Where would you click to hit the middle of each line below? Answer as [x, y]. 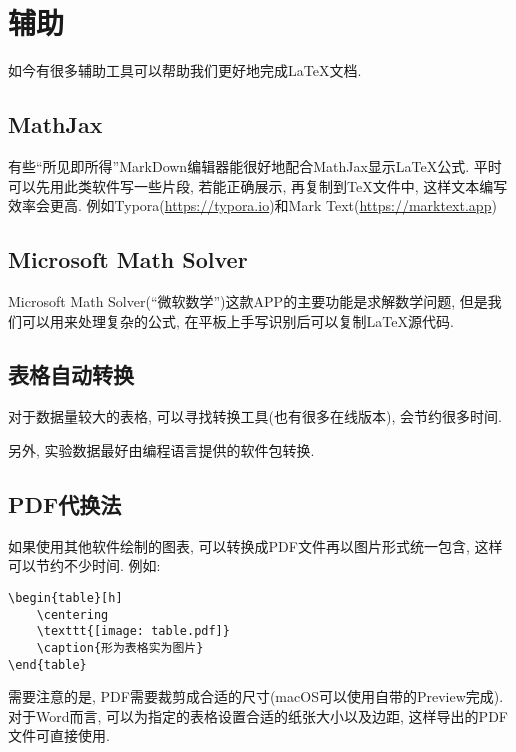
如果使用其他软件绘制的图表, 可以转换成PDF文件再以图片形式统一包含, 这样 [255, 545]
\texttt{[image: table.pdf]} [133, 631]
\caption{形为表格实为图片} [120, 647]
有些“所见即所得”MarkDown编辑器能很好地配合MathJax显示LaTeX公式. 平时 [255, 165]
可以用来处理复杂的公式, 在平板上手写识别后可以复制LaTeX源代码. [237, 320]
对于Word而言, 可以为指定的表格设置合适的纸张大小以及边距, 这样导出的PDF [258, 715]
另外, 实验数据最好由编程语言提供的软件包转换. [161, 449]
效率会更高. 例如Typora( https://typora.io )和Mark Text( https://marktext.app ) [252, 205]
